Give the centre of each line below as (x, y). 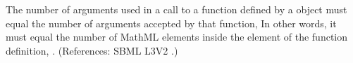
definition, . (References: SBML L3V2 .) (92, 50)
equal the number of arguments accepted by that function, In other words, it (171, 23)
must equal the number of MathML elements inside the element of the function (177, 37)
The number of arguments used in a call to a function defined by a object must (176, 9)
